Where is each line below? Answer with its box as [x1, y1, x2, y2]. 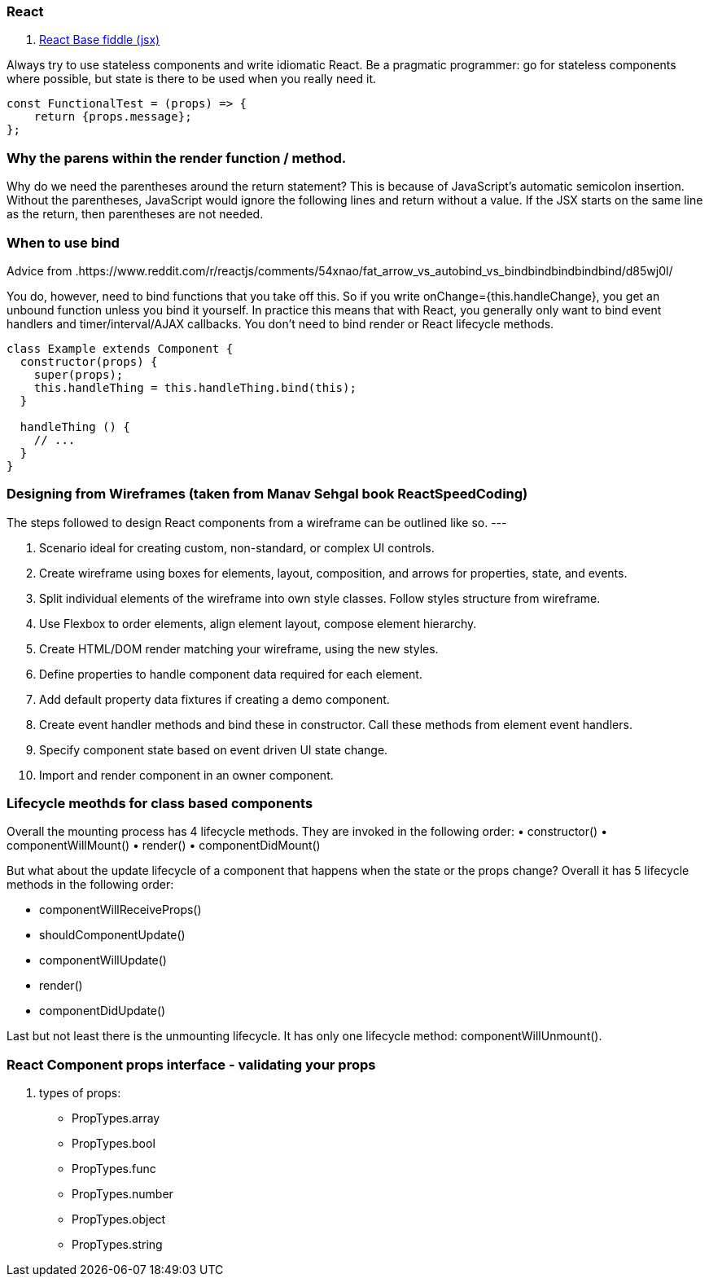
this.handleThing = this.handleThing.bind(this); [33, 380, 357, 394]
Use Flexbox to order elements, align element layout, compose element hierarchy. [39, 616, 477, 631]
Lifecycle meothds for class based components [7, 795, 313, 811]
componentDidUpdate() [39, 1004, 166, 1018]
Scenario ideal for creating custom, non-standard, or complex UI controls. [39, 540, 435, 555]
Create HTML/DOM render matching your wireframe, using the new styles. [39, 641, 439, 656]
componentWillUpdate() [39, 953, 167, 968]
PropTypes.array [72, 1111, 160, 1126]
